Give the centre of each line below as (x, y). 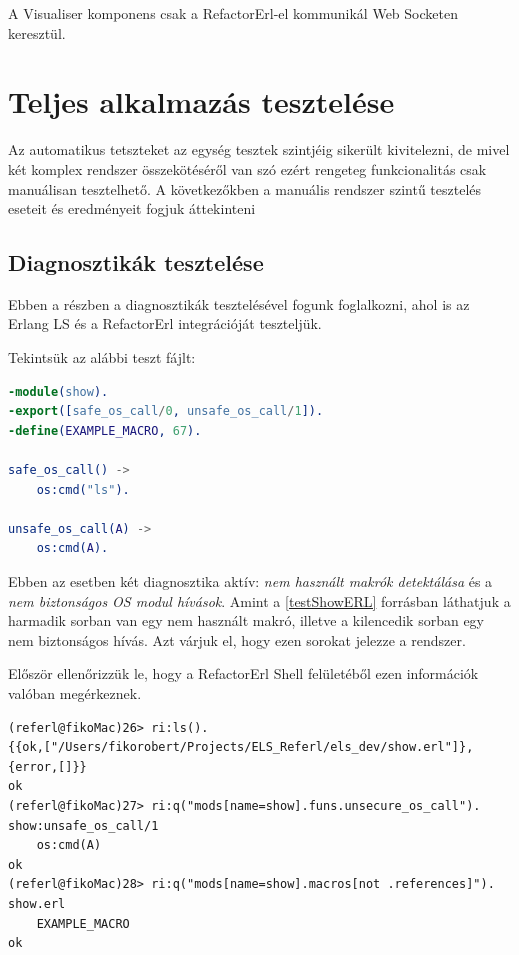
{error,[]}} (47, 766)
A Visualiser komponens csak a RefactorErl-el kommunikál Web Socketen (233, 13)
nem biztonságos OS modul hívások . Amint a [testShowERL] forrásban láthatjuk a (259, 600)
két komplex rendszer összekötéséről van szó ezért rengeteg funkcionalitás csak (247, 168)
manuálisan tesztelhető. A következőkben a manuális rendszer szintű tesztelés (245, 188)
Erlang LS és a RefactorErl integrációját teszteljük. (165, 323)
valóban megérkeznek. (75, 692)
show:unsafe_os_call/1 (83, 825)
